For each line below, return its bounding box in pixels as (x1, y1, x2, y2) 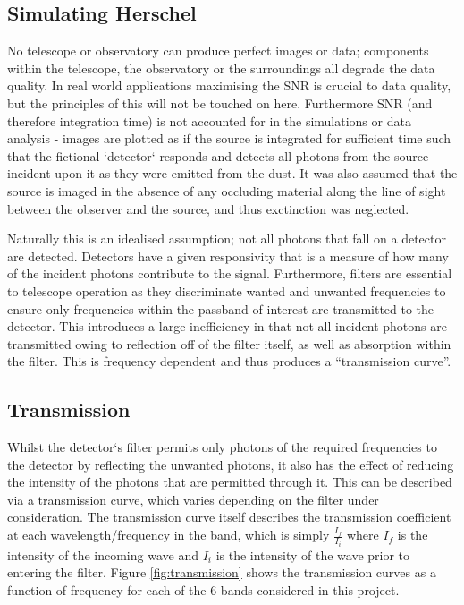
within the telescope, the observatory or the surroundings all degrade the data (7, 58, 435, 77)
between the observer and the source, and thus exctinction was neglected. (7, 199, 409, 217)
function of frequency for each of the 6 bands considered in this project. (7, 580, 400, 599)
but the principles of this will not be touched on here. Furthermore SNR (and (7, 93, 433, 112)
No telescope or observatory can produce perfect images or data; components (7, 41, 429, 60)
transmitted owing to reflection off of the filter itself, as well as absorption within (7, 334, 451, 353)
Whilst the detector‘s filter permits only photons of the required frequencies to (7, 438, 437, 456)
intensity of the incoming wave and (7, 545, 198, 564)
